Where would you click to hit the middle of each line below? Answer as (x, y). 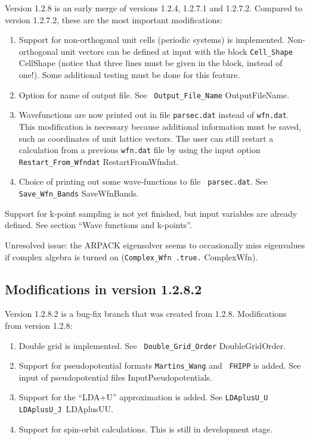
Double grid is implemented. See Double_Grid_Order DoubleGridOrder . (152, 345)
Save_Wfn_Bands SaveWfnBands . (79, 193)
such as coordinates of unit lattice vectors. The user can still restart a (146, 138)
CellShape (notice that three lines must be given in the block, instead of (151, 63)
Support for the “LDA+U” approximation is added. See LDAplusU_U (143, 397)
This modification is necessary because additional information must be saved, (160, 126)
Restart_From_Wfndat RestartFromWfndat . (99, 161)
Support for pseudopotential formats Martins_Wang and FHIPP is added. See (160, 365)
